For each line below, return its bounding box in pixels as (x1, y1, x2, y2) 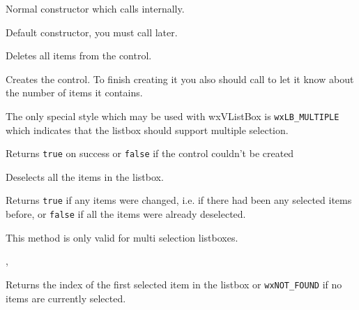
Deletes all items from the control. (6, 48, 152, 63)
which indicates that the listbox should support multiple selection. (6, 122, 289, 137)
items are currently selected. (6, 290, 126, 305)
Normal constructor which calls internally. (6, 1, 185, 15)
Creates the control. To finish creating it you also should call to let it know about (6, 71, 354, 86)
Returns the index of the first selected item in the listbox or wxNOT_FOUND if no (6, 276, 342, 291)
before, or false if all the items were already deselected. (6, 207, 246, 221)
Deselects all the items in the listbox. (6, 169, 164, 184)
